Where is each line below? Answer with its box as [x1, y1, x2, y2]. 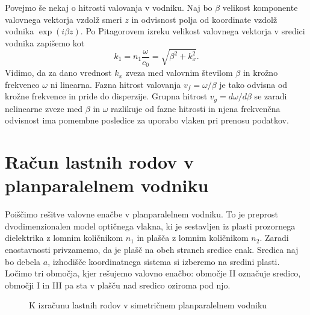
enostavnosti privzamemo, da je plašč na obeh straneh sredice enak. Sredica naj [5, 243, 299, 255]
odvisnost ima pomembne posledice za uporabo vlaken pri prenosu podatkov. [5, 114, 289, 126]
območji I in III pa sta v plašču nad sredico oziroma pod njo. [5, 278, 231, 291]
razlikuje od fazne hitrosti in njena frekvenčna [111, 102, 281, 114]
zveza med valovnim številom [125, 66, 233, 79]
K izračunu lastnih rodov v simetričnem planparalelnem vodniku [29, 299, 267, 311]
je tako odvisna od [219, 78, 288, 90]
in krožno [243, 66, 278, 79]
